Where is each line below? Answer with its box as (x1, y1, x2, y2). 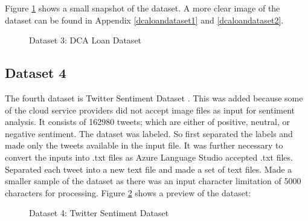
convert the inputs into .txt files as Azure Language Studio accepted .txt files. (5, 150, 293, 163)
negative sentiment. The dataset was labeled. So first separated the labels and (5, 127, 293, 139)
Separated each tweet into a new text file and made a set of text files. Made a (5, 162, 292, 175)
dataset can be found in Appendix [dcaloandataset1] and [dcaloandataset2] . (5, 13, 284, 26)
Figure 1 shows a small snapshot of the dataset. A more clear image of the (5, 2, 280, 14)
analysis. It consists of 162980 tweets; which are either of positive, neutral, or (5, 115, 290, 128)
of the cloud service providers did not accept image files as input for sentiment (5, 103, 295, 116)
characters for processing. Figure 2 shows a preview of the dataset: (5, 186, 251, 199)
